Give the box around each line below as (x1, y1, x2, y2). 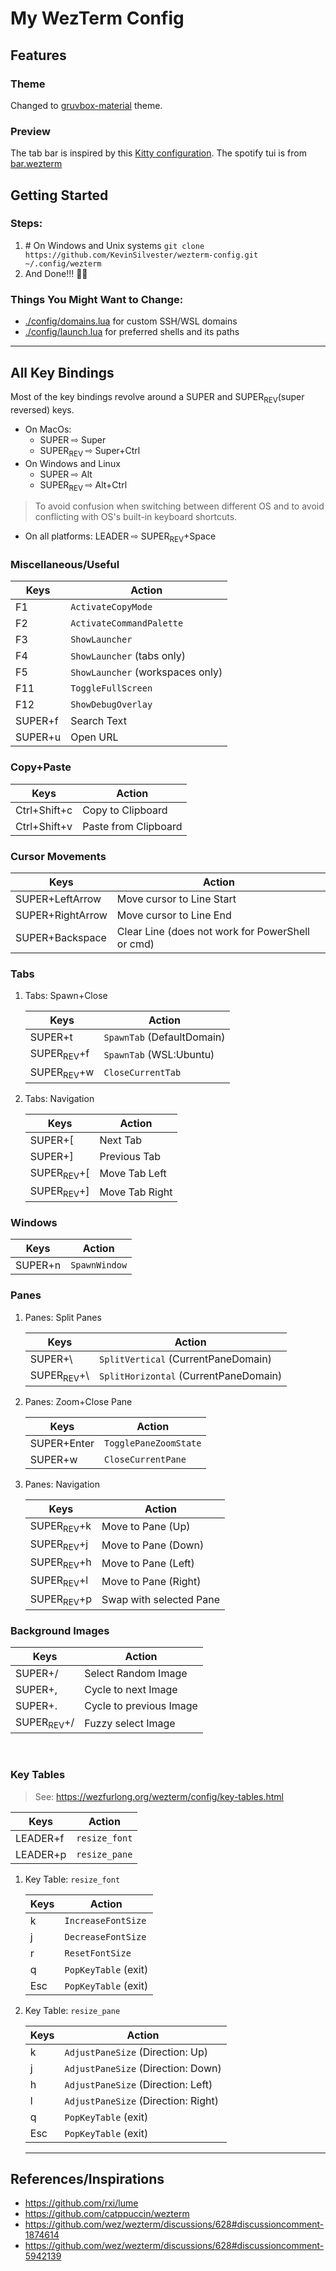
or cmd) (116, 937, 155, 951)
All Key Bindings (10, 364, 115, 381)
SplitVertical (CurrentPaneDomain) (99, 1352, 272, 1366)
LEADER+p (15, 1847, 67, 1861)
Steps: (10, 217, 43, 231)
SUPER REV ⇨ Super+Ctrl (39, 444, 141, 459)
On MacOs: (24, 423, 72, 435)
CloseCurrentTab (103, 1067, 182, 1079)
